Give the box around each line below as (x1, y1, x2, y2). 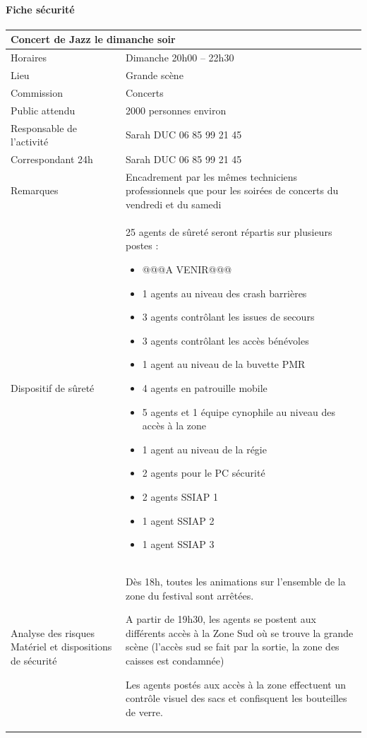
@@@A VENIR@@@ (142, 262, 232, 277)
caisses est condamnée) (125, 653, 224, 667)
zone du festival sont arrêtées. (125, 588, 254, 602)
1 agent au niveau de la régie (142, 441, 267, 456)
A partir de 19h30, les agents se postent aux (125, 612, 316, 626)
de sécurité (11, 653, 57, 667)
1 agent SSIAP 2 (142, 513, 215, 528)
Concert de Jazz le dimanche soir (11, 32, 176, 47)
